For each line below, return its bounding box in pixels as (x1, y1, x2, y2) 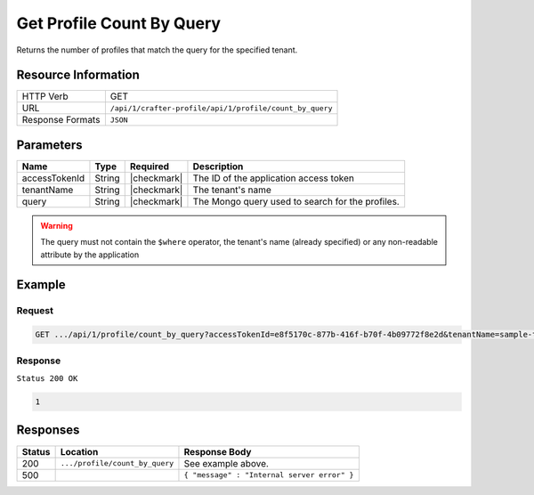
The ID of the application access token (192, 172, 355, 184)
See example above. (183, 457, 269, 469)
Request (16, 304, 53, 316)
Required (129, 160, 169, 173)
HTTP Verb (21, 90, 69, 102)
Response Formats (21, 114, 101, 126)
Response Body (183, 445, 252, 458)
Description (192, 160, 244, 173)
